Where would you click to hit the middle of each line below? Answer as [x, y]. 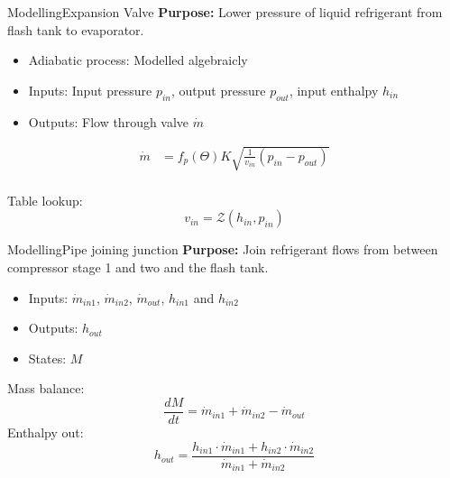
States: [47, 358]
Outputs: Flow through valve [109, 121]
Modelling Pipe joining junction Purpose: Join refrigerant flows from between [223, 249]
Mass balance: [46, 388]
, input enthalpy [334, 90]
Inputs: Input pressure [90, 90]
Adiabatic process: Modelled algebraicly [138, 60]
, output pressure [219, 90]
